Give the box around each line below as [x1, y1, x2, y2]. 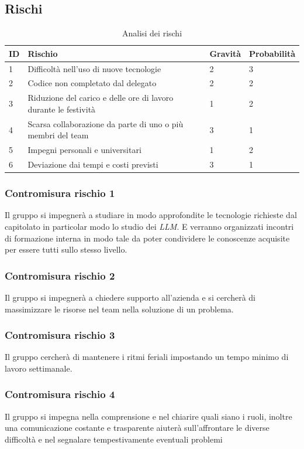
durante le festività [27, 103, 96, 115]
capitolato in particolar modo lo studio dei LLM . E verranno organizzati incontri [5, 220, 294, 232]
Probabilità [249, 47, 295, 59]
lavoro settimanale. [5, 362, 72, 374]
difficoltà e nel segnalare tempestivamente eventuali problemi [5, 433, 223, 445]
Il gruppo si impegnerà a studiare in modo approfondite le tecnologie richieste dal [5, 209, 297, 221]
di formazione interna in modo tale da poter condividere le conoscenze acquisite [5, 232, 290, 244]
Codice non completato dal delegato [27, 77, 157, 89]
